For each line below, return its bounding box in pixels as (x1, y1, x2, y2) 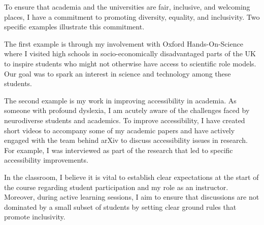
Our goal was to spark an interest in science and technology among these (4, 68, 231, 79)
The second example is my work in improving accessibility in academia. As (4, 95, 237, 105)
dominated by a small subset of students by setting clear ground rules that (4, 201, 237, 212)
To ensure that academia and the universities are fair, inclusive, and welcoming (4, 2, 250, 12)
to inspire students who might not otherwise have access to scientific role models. (4, 58, 256, 68)
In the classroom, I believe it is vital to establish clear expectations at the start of (4, 171, 259, 182)
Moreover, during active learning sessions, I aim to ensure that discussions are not (4, 192, 259, 202)
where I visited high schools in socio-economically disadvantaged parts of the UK (4, 48, 256, 59)
